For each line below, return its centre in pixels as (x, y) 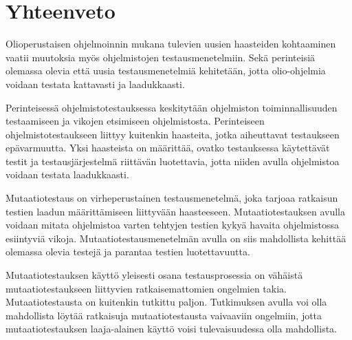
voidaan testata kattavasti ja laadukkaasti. (95, 84)
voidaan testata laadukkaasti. (67, 174)
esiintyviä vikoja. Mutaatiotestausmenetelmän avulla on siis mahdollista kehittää (176, 238)
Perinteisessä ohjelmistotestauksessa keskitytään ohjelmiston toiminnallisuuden (172, 107)
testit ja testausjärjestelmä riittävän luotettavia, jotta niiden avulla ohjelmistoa (173, 161)
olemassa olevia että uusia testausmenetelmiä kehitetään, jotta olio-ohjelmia (166, 71)
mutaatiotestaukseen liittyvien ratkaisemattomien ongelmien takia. (146, 288)
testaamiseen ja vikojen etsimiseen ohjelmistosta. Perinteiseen (135, 121)
